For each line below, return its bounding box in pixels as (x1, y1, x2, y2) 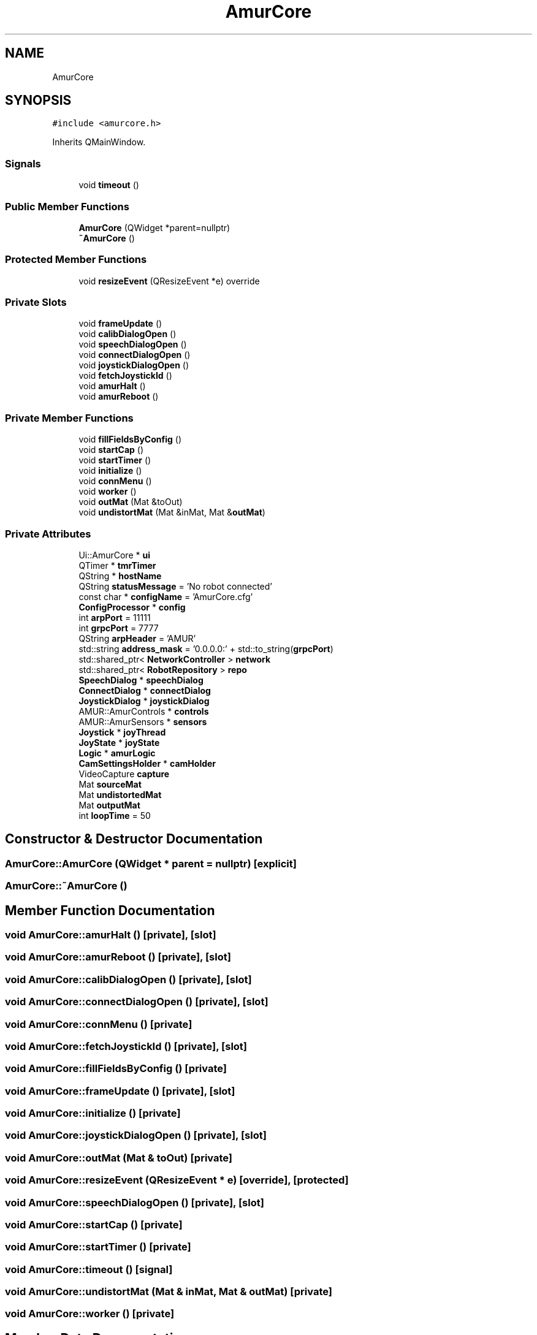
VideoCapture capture (78, 768, 170, 779)
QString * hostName (78, 570, 162, 581)
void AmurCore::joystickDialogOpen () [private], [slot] (5, 1129, 267, 1142)
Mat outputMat (78, 799, 140, 810)
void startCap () (78, 444, 144, 455)
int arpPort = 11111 (78, 612, 151, 623)
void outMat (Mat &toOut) (78, 496, 183, 508)
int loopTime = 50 (78, 810, 151, 821)
